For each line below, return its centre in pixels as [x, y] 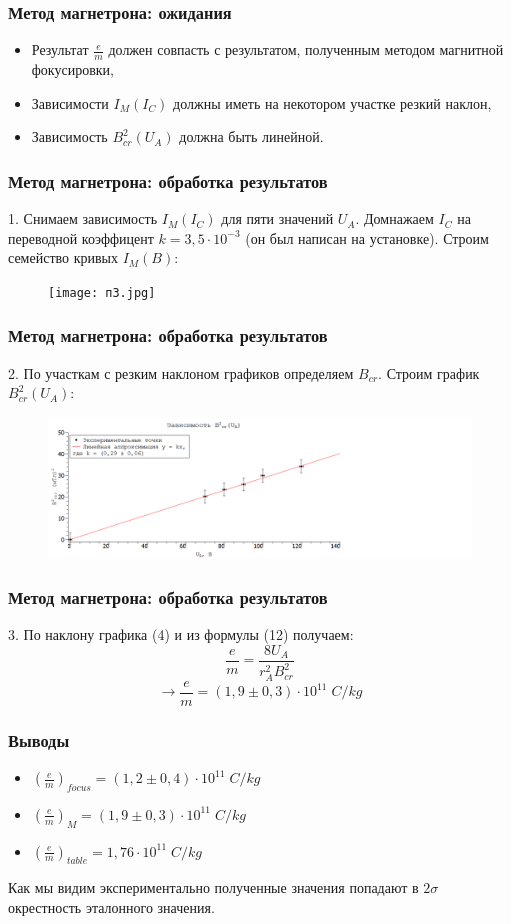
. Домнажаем [394, 218]
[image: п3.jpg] [102, 292]
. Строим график [429, 372]
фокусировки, [72, 69]
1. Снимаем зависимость [83, 218]
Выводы [39, 739]
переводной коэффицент [81, 237]
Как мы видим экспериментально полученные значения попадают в [213, 887]
